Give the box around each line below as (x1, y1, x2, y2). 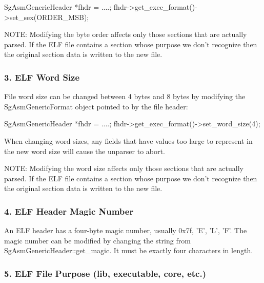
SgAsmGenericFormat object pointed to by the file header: (4, 101, 188, 111)
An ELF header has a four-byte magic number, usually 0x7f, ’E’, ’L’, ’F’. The (4, 225, 247, 236)
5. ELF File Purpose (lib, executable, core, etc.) (4, 267, 206, 279)
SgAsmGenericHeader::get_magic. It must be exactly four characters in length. (4, 245, 253, 256)
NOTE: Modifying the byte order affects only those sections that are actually (4, 29, 247, 40)
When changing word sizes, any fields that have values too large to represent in (4, 135, 253, 146)
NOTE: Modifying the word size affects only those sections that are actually (4, 163, 243, 174)
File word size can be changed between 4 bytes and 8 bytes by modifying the (4, 91, 246, 102)
